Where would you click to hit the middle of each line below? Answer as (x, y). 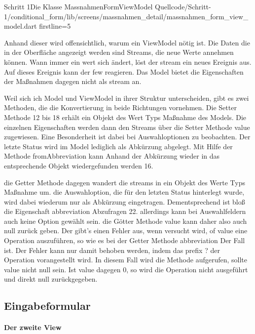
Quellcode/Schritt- (183, 6)
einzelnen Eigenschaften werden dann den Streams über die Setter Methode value (127, 127)
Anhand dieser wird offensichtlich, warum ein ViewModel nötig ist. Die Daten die (127, 42)
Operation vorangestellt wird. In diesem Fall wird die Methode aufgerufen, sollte (126, 260)
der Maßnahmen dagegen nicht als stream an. (73, 81)
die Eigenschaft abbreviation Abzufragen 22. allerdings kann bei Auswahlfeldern (125, 211)
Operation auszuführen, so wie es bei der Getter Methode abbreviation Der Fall (125, 240)
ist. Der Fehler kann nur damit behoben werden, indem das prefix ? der (112, 250)
